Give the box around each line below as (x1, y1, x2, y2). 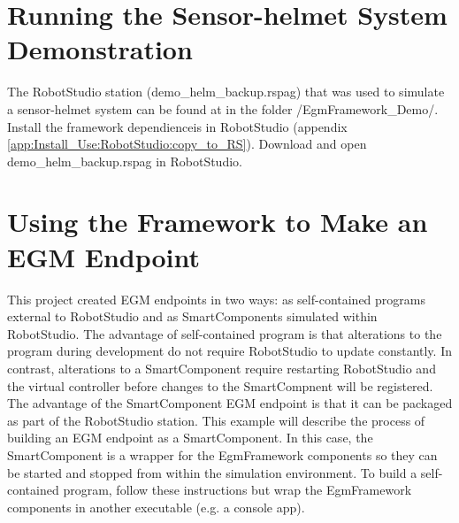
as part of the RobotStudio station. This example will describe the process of (7, 411, 425, 429)
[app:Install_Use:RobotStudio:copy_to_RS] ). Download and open (7, 135, 367, 153)
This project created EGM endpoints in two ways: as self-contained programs (7, 289, 426, 308)
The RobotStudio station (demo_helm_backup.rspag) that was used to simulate (7, 82, 445, 101)
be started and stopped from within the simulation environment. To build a (7, 463, 417, 481)
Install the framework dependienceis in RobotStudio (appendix (7, 117, 348, 135)
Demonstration (7, 31, 193, 67)
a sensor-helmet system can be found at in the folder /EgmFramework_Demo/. (7, 99, 439, 118)
